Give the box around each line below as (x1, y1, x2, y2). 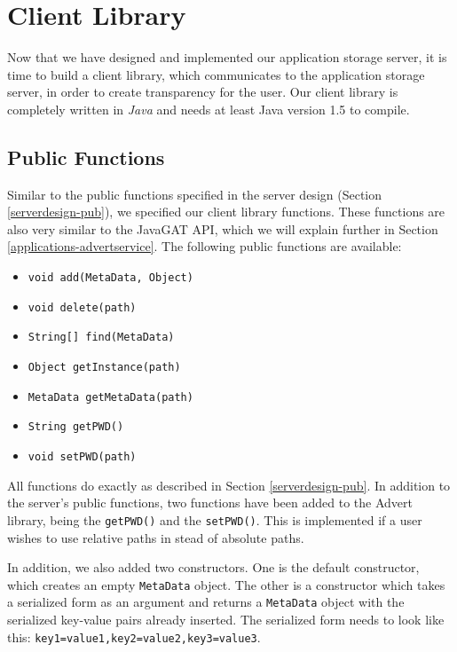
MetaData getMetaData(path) (28, 390, 193, 404)
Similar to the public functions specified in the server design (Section (7, 185, 382, 203)
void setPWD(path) (28, 451, 137, 464)
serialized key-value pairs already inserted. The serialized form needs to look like (7, 610, 445, 629)
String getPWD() (28, 420, 124, 434)
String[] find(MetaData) (28, 331, 175, 344)
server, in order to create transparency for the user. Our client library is (7, 82, 398, 101)
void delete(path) (28, 301, 137, 314)
